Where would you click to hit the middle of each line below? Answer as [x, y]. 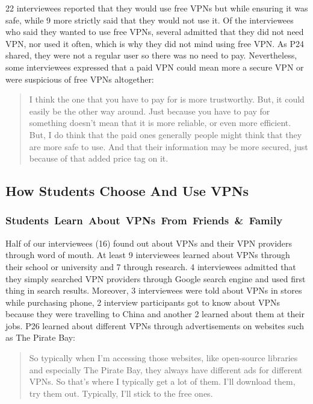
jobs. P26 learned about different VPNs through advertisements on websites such [155, 325]
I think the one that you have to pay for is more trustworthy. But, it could [167, 99]
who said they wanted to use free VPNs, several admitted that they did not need [155, 32]
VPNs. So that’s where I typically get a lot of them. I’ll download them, [162, 381]
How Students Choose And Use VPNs [127, 191]
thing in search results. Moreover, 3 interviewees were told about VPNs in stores [154, 290]
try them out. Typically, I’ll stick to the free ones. [121, 393]
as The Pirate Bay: [40, 337]
